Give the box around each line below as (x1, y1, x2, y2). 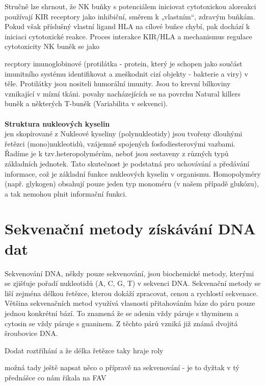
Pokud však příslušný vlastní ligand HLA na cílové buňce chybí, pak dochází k (5, 21, 250, 32)
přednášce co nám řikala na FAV (5, 372, 107, 382)
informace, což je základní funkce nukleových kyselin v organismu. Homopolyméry (5, 168, 261, 179)
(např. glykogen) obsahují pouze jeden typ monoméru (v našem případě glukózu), (5, 178, 259, 189)
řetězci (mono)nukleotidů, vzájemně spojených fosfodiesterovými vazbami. (5, 138, 235, 149)
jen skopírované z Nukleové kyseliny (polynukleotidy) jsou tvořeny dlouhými (5, 128, 243, 139)
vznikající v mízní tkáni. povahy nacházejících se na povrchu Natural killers (5, 88, 241, 99)
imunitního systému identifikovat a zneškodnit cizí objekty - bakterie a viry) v (5, 68, 248, 79)
